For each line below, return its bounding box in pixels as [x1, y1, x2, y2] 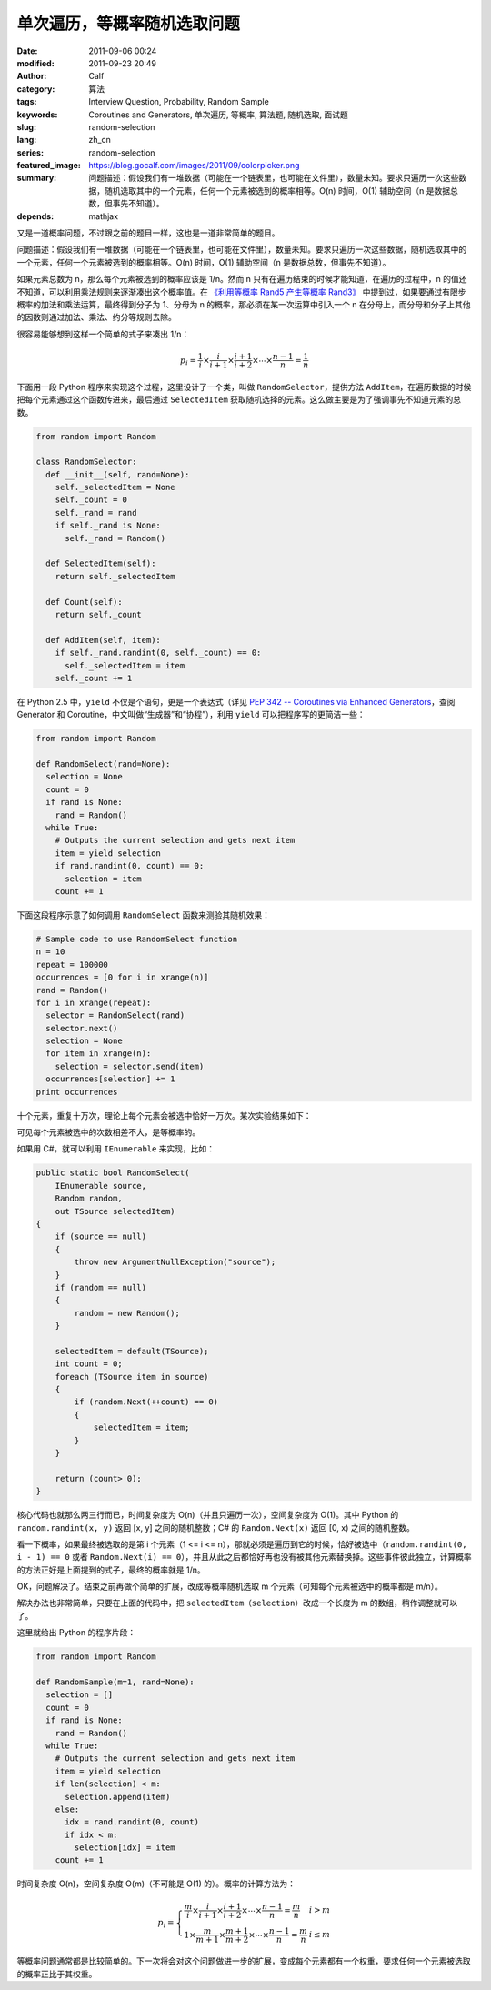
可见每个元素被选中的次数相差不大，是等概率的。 [16, 1127, 200, 1137]
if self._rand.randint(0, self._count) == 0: [55, 648, 262, 658]
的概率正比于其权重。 [16, 1968, 97, 1979]
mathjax [88, 210, 118, 222]
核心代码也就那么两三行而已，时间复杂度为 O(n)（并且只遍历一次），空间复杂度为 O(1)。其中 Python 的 [16, 1510, 399, 1521]
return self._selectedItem [55, 571, 176, 581]
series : [16, 146, 45, 158]
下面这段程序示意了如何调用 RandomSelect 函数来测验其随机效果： [16, 910, 271, 920]
